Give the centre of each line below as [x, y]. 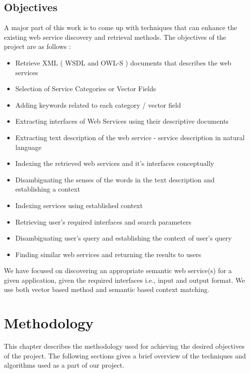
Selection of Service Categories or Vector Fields [86, 89]
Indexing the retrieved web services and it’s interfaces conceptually [115, 163]
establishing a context [48, 189]
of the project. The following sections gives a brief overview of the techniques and [125, 355]
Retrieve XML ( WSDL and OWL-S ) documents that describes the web [123, 62]
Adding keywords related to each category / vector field [98, 105]
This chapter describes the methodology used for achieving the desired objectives [124, 346]
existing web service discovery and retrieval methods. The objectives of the [115, 37]
